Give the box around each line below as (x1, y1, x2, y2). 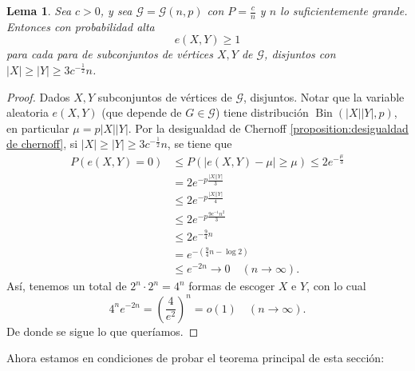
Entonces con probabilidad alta (6, 18, 155, 34)
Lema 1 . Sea (6, 2, 72, 18)
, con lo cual (306, 277, 366, 294)
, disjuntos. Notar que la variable (243, 88, 405, 105)
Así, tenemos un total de (6, 277, 127, 294)
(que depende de (101, 104, 182, 121)
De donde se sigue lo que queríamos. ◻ (6, 322, 199, 339)
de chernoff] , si (6, 135, 78, 152)
